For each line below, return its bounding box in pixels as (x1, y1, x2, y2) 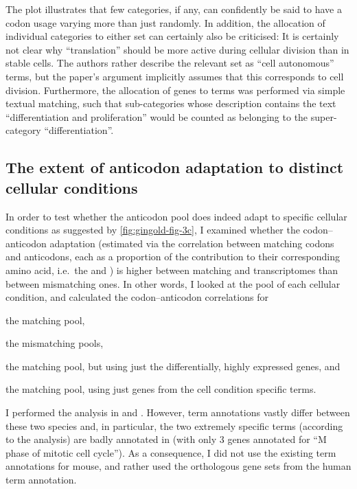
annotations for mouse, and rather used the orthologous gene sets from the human (5, 459, 352, 473)
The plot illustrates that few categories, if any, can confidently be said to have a (5, 2, 342, 16)
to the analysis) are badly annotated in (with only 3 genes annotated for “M (5, 432, 327, 446)
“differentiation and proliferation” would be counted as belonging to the (5, 109, 308, 124)
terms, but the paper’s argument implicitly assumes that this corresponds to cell (5, 69, 344, 83)
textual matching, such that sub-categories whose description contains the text (5, 96, 336, 111)
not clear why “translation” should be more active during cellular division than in (5, 42, 349, 56)
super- (310, 109, 337, 124)
